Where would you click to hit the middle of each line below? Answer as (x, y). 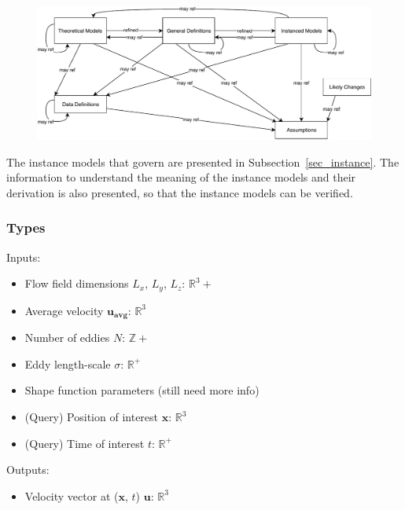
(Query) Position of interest (92, 417)
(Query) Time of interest (85, 443)
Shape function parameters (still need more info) (142, 390)
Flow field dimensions (77, 283)
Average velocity (64, 310)
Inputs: (24, 257)
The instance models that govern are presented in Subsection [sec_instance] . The (203, 161)
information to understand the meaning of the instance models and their (181, 177)
